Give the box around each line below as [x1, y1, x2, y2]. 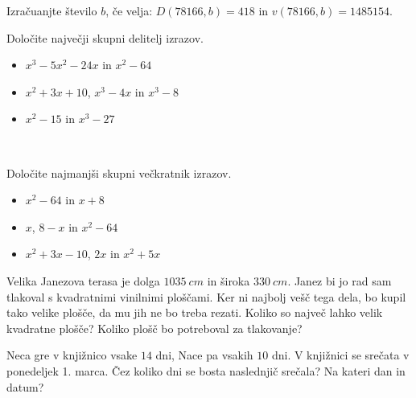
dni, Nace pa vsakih [155, 347, 253, 363]
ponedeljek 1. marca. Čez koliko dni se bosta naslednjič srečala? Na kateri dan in [6, 362, 406, 379]
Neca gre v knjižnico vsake [6, 347, 138, 363]
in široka [207, 272, 250, 289]
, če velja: [105, 2, 153, 18]
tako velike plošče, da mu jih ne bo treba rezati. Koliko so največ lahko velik [6, 304, 383, 321]
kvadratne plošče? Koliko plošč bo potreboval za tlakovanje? [6, 319, 303, 336]
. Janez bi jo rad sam [287, 272, 392, 289]
